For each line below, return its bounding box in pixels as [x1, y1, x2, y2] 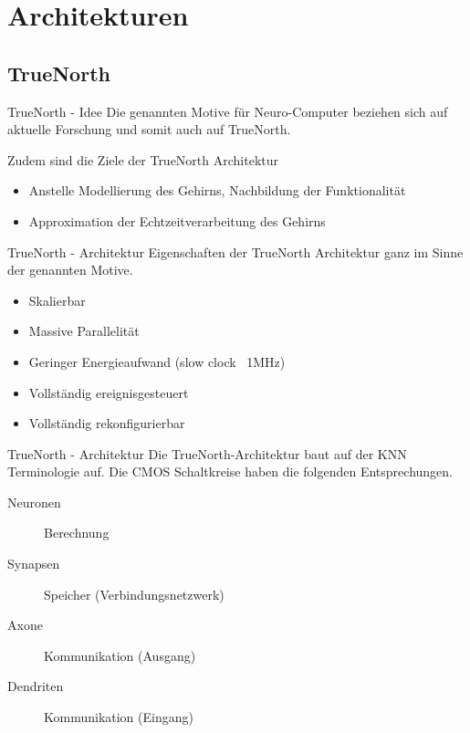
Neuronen [7, 492, 61, 511]
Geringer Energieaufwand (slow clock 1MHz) [28, 351, 286, 371]
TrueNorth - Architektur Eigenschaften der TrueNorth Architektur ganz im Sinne [7, 242, 464, 261]
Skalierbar [28, 290, 86, 309]
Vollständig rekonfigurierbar [28, 414, 185, 433]
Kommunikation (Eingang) [44, 707, 193, 727]
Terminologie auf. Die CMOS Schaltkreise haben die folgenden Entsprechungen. [7, 462, 453, 481]
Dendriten [7, 676, 64, 696]
